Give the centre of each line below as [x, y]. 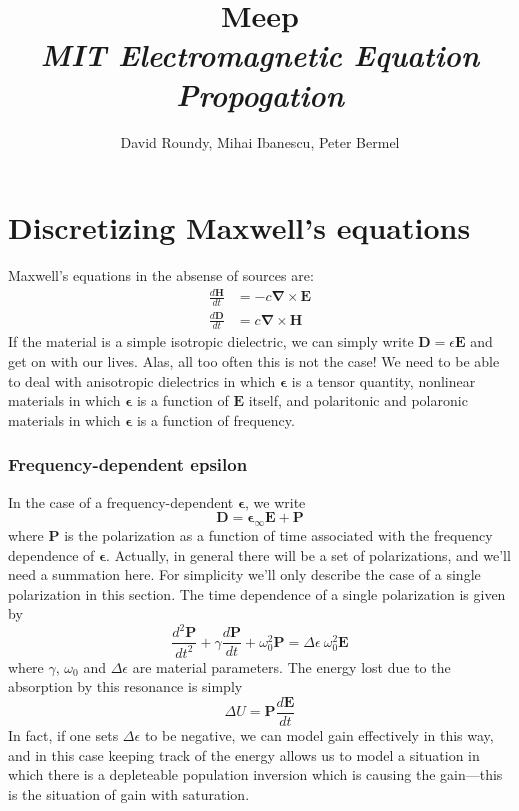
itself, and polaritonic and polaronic [358, 400]
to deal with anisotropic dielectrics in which [142, 380]
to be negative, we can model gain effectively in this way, [319, 735]
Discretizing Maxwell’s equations [239, 227]
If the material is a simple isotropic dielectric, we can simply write [211, 341]
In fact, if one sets [63, 735]
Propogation [260, 94]
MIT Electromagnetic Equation [260, 55]
